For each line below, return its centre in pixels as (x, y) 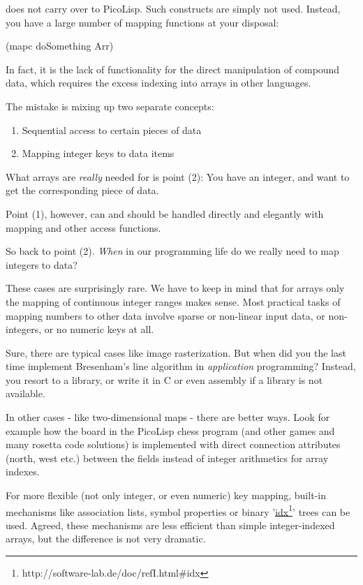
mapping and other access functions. (83, 227)
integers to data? (42, 264)
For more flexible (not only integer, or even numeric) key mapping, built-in (166, 495)
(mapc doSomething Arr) (60, 46)
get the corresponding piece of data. (82, 190)
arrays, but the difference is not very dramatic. (106, 539)
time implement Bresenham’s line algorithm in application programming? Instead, (181, 366)
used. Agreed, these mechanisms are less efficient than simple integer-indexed (170, 525)
